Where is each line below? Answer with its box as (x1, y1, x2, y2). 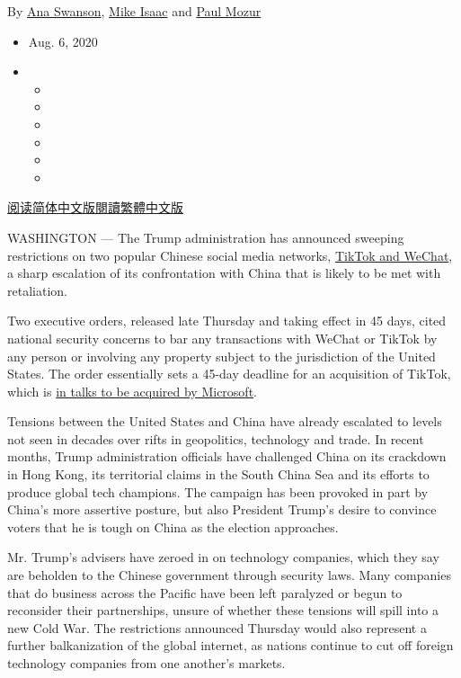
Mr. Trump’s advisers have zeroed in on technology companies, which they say (7, 548, 439, 566)
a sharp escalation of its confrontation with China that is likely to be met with (7, 263, 441, 282)
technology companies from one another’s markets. (7, 654, 286, 672)
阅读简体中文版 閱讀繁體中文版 (7, 198, 183, 217)
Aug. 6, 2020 (28, 31, 98, 50)
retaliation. (7, 281, 67, 299)
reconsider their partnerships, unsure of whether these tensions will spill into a (7, 601, 439, 620)
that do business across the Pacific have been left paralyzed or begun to (7, 583, 403, 602)
